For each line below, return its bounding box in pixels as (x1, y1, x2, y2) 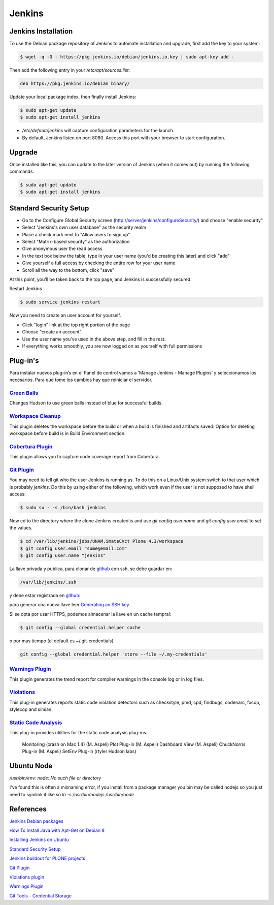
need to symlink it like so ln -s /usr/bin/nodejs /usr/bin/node (9, 791, 134, 797)
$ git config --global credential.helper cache (20, 625, 141, 630)
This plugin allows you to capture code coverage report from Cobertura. (9, 454, 160, 460)
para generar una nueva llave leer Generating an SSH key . (9, 602, 130, 608)
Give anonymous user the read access (22, 245, 102, 252)
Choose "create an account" (22, 329, 82, 335)
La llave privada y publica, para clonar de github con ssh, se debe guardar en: (9, 566, 173, 572)
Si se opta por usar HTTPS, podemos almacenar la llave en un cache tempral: (9, 611, 172, 617)
